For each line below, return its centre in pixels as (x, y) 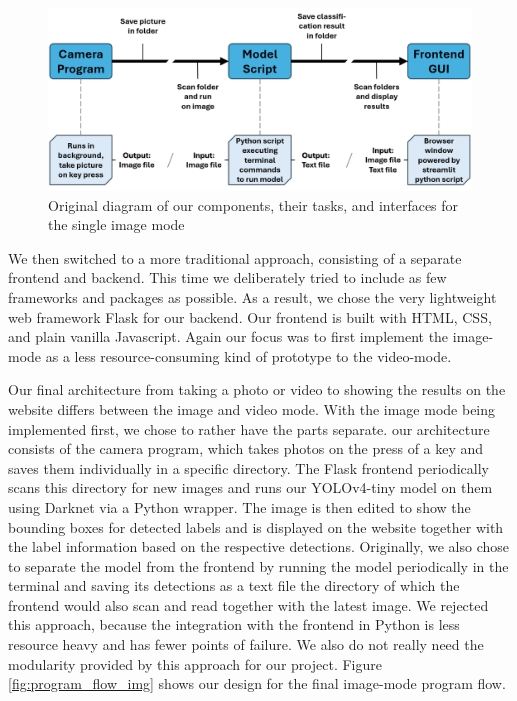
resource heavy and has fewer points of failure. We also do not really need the (246, 644)
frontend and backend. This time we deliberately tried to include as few (227, 277)
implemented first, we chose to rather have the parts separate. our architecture (249, 428)
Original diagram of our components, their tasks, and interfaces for (253, 204)
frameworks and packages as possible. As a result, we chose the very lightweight (252, 296)
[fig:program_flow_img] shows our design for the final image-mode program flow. (257, 683)
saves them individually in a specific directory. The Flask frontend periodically (248, 467)
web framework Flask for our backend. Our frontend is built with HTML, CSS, (250, 316)
